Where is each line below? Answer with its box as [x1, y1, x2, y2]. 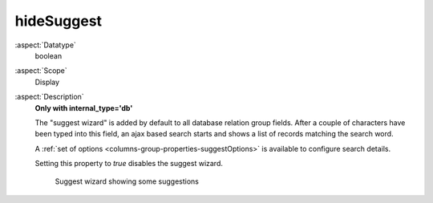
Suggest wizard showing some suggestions [55, 177, 200, 186]
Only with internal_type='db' [34, 103, 133, 112]
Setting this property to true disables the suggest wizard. [34, 159, 224, 168]
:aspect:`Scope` [14, 66, 67, 75]
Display [34, 77, 60, 87]
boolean [34, 51, 63, 60]
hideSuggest [14, 12, 103, 30]
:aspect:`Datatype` [14, 40, 76, 50]
